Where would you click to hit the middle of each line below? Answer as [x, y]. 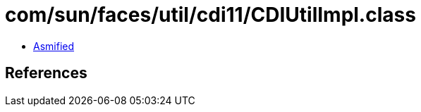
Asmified [54, 46]
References [46, 73]
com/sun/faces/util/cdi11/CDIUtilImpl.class [210, 15]
